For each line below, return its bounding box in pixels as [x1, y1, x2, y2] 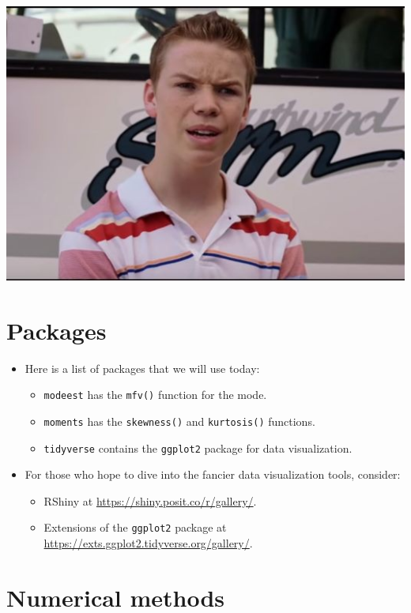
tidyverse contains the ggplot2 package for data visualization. [43, 439, 353, 456]
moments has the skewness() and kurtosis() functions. [43, 412, 315, 429]
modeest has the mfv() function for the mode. [43, 386, 267, 403]
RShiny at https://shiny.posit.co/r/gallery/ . [43, 492, 257, 509]
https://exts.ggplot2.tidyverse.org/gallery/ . [43, 535, 253, 551]
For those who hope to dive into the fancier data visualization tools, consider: [25, 466, 401, 483]
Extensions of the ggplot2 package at [43, 519, 227, 536]
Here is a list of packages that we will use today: [25, 359, 260, 376]
